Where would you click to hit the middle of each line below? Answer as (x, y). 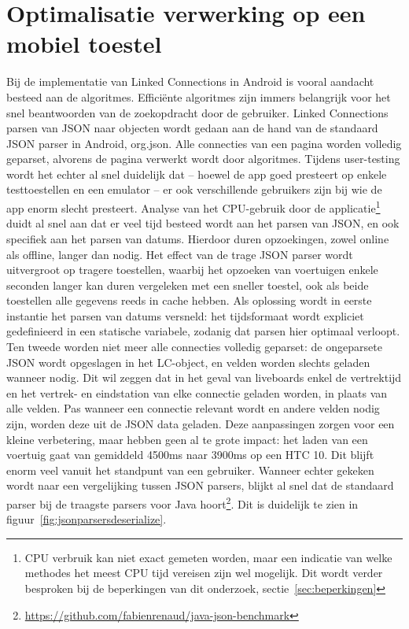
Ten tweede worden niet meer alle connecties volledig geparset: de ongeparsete (194, 347)
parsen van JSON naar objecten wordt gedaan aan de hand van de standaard (192, 128)
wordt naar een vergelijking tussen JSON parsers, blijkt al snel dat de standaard (200, 485)
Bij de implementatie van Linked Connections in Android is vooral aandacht (190, 81)
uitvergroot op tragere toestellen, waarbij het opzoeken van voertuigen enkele (192, 270)
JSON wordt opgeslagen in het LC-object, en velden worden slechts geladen (188, 362)
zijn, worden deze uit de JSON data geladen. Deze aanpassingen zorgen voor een (201, 424)
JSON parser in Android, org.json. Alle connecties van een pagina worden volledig (204, 143)
